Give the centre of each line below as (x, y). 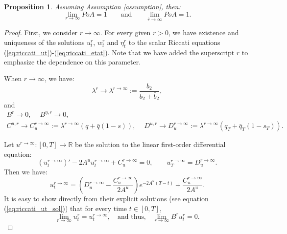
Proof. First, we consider (41, 32)
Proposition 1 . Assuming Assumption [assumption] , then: (92, 6)
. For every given (125, 32)
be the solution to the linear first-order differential (150, 144)
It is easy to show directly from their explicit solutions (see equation (106, 199)
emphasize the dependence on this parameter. (72, 62)
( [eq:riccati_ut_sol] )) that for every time (66, 208)
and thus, (132, 217)
